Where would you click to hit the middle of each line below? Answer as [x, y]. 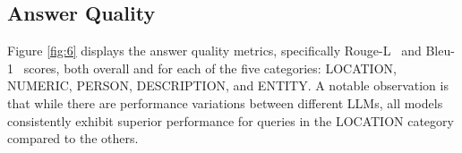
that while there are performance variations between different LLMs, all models [225, 102]
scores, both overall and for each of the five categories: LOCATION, [210, 68]
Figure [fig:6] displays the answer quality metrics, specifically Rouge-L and [214, 51]
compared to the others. [73, 138]
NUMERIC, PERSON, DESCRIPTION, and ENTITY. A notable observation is [228, 85]
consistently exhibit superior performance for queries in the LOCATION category [231, 120]
